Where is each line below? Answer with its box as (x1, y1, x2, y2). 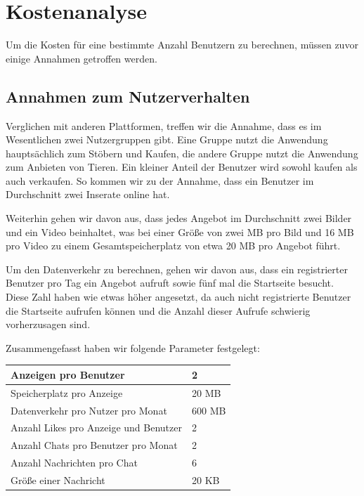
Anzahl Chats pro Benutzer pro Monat (11, 438, 178, 452)
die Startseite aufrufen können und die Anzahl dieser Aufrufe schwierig (6, 303, 311, 318)
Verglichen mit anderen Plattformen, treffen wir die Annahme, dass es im (6, 118, 322, 133)
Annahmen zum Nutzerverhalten (6, 85, 250, 107)
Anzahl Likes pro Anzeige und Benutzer (11, 420, 182, 435)
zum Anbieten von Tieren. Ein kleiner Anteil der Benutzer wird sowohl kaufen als (6, 159, 358, 174)
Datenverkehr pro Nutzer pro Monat (11, 403, 167, 417)
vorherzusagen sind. (6, 317, 91, 332)
